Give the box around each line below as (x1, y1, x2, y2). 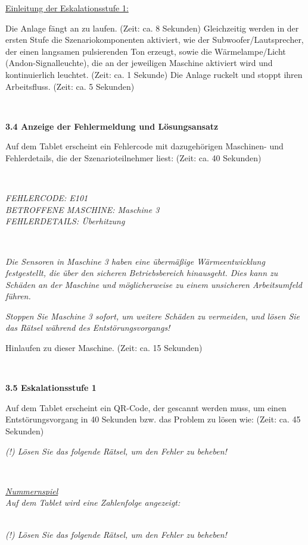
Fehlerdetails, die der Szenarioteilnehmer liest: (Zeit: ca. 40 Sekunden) (5, 151, 262, 164)
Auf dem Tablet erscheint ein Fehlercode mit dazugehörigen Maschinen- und (5, 140, 284, 152)
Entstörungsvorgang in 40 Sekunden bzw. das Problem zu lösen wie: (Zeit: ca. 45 (5, 413, 301, 425)
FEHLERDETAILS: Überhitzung (5, 215, 125, 227)
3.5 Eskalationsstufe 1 (5, 381, 97, 394)
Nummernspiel (5, 484, 58, 497)
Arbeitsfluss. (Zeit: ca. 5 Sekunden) (5, 80, 135, 92)
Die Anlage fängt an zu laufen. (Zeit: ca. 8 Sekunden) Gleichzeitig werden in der (5, 21, 299, 34)
